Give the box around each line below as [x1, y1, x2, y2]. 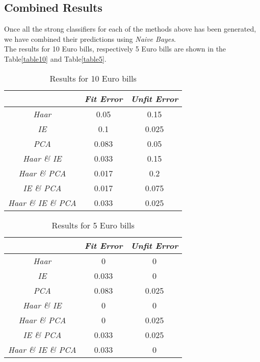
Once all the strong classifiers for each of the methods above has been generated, [4, 23, 256, 34]
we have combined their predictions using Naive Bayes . [4, 33, 176, 44]
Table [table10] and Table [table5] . [4, 53, 107, 64]
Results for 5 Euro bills [51, 219, 135, 231]
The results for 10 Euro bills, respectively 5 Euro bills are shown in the [4, 43, 226, 54]
